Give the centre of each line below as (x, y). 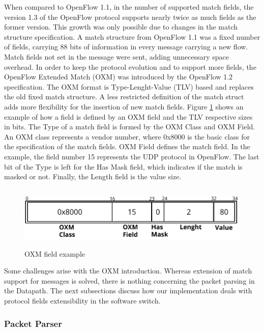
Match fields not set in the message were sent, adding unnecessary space (117, 56)
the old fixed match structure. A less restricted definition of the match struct (124, 96)
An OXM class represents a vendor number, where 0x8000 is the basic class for (127, 136)
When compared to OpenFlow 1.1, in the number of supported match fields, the (129, 7)
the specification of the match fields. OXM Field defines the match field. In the (127, 146)
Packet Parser (33, 323)
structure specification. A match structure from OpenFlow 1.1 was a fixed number (132, 36)
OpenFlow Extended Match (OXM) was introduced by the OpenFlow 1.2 (119, 77)
